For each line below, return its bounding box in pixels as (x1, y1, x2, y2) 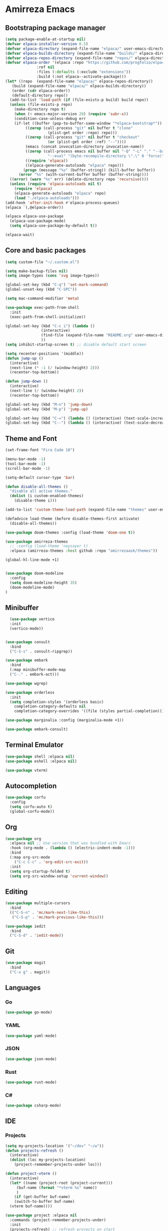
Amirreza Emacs (5, 4, 75, 15)
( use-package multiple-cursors (5, 901, 70, 906)
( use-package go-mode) (5, 1010, 52, 1015)
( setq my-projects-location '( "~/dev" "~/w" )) (5, 1143, 104, 1148)
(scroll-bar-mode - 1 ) (5, 466, 50, 471)
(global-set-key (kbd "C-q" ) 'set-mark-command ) (5, 282, 108, 287)
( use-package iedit (5, 924, 46, 929)
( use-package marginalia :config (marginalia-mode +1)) (5, 718, 124, 723)
